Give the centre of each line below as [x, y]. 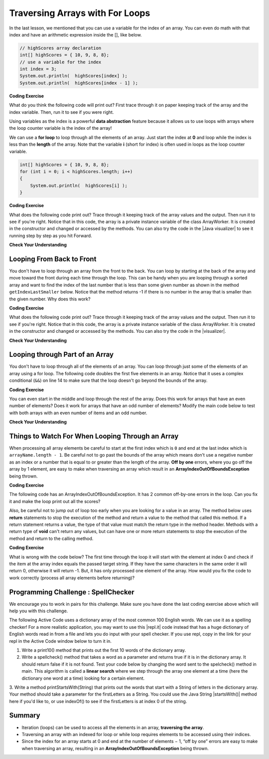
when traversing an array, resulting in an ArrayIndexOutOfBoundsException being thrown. [115, 748]
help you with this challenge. [39, 611]
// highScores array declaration [61, 48]
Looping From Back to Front [53, 259]
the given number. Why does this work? [50, 299]
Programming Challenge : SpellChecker [72, 592]
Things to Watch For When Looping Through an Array [94, 436]
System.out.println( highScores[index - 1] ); [79, 83]
